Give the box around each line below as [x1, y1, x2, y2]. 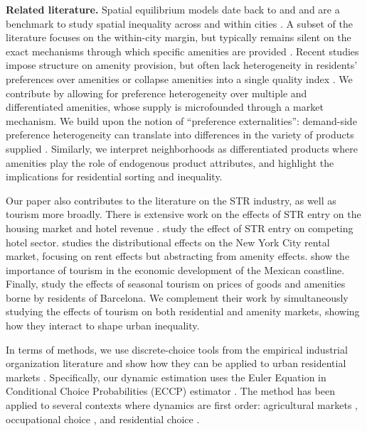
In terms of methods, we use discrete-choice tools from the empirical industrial [6, 342, 348, 356]
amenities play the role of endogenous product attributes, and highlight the [6, 155, 334, 170]
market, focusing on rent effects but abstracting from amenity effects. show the [6, 249, 350, 263]
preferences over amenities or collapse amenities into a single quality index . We [6, 71, 353, 86]
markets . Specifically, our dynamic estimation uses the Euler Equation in [6, 369, 326, 384]
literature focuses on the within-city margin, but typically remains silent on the [6, 30, 351, 45]
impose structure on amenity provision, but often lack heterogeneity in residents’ [6, 58, 358, 72]
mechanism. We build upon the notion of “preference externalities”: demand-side [6, 113, 357, 128]
